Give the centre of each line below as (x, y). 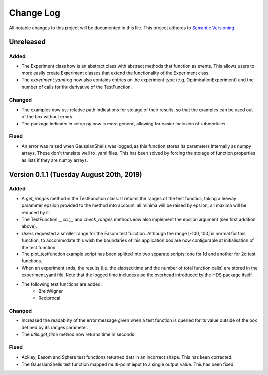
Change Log (35, 13)
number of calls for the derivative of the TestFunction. (77, 87)
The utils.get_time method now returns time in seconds (78, 334)
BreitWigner (51, 291)
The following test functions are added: (62, 284)
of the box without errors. (48, 117)
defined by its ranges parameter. (55, 327)
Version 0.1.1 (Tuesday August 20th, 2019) (76, 174)
